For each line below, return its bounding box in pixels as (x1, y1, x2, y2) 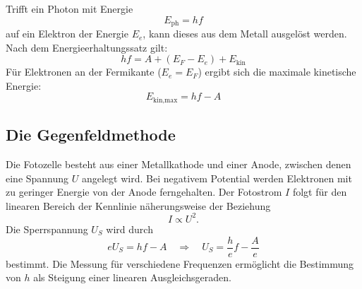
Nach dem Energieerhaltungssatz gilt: (6, 40, 168, 54)
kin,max (153, 96, 178, 104)
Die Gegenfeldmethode (6, 124, 176, 146)
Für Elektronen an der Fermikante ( (6, 64, 162, 79)
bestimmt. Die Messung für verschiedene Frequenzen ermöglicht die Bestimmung (6, 256, 354, 271)
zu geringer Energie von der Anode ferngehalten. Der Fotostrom (6, 184, 282, 199)
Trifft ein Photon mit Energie (6, 1, 133, 16)
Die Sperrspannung (6, 221, 88, 236)
